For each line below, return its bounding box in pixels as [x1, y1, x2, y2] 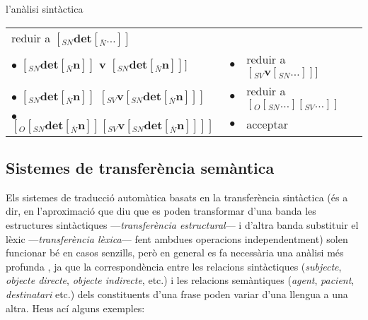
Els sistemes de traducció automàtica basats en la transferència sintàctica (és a [6, 189, 348, 204]
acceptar [246, 115, 288, 132]
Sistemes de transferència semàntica [6, 156, 275, 178]
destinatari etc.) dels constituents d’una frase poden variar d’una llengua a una [6, 286, 348, 301]
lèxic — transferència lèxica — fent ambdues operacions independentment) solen [6, 231, 348, 246]
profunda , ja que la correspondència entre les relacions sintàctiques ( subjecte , [6, 259, 342, 273]
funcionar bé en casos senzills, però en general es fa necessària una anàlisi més [6, 245, 344, 260]
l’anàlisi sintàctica [6, 1, 84, 16]
